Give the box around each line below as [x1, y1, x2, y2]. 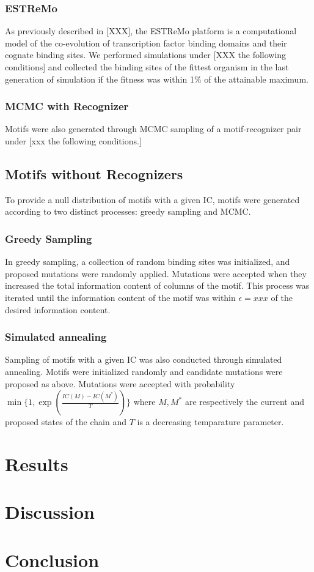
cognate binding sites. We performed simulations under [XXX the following [5, 48, 287, 61]
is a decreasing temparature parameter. [137, 415, 284, 428]
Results [5, 451, 68, 476]
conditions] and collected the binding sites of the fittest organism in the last [5, 61, 289, 73]
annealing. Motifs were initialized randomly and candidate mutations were [5, 365, 283, 377]
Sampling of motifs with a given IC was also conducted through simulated [5, 353, 282, 366]
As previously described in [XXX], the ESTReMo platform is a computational [5, 24, 297, 37]
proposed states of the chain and [5, 415, 126, 428]
